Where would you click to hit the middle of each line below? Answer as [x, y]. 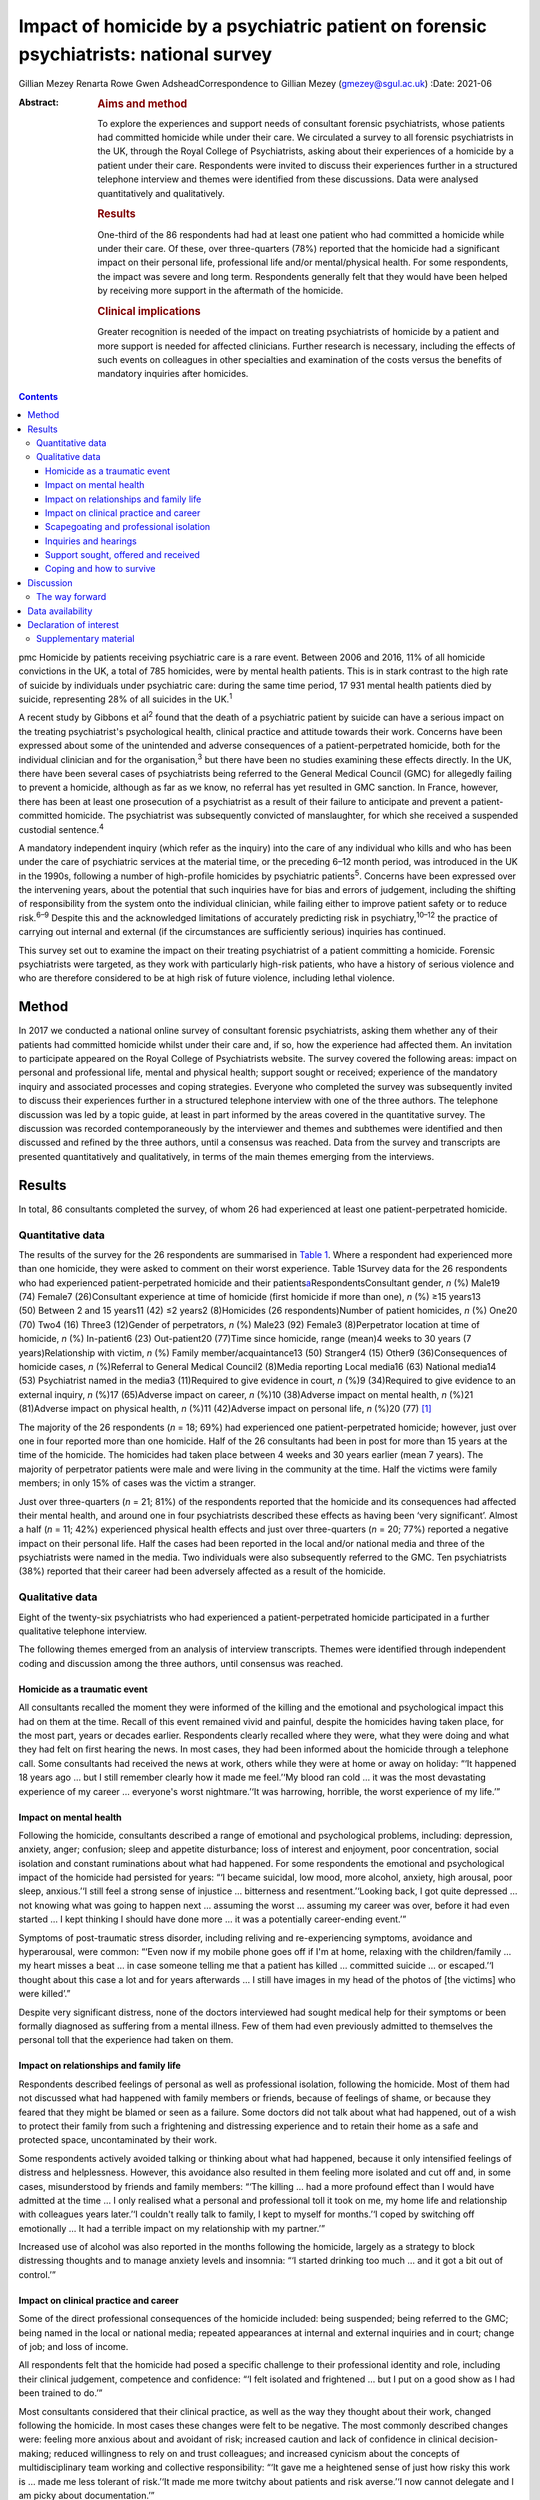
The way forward [71, 597]
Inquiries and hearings [91, 541]
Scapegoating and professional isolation [128, 527]
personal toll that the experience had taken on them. [126, 2040]
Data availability [60, 611]
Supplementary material [85, 639]
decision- [478, 2439]
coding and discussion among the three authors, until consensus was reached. [181, 1663]
